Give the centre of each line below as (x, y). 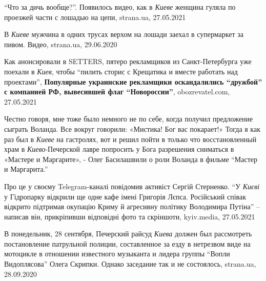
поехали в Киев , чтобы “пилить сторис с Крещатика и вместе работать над (121, 71)
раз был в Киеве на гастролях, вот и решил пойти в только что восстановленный (130, 139)
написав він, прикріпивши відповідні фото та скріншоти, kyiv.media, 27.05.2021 (130, 216)
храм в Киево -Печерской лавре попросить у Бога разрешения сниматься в (119, 149)
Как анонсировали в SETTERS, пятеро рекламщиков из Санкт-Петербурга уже (128, 61)
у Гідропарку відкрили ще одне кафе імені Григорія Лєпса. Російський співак (125, 196)
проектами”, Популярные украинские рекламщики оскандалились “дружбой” (133, 81)
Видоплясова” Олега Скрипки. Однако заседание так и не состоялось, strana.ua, (130, 264)
